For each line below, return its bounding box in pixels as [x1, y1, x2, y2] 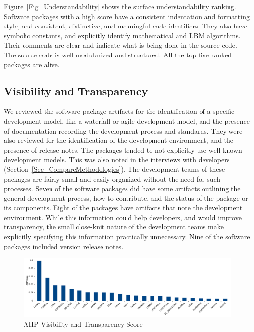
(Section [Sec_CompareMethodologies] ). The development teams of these [4, 164, 225, 174]
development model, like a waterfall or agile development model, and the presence [4, 115, 250, 126]
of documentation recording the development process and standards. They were [4, 125, 243, 136]
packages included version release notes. [4, 241, 124, 251]
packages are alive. [4, 59, 60, 69]
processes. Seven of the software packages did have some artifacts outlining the [4, 183, 241, 194]
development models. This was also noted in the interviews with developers [4, 154, 230, 165]
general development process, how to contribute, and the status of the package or [4, 193, 248, 203]
